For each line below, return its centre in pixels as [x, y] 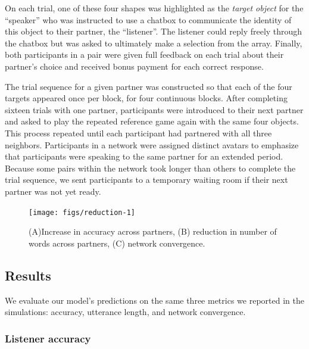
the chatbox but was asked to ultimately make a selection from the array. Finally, [154, 43]
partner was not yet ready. [53, 191]
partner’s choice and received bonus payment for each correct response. [134, 66]
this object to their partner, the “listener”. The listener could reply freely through [154, 31]
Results [28, 275]
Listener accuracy [48, 338]
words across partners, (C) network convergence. [117, 243]
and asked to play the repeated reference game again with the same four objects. [152, 121]
